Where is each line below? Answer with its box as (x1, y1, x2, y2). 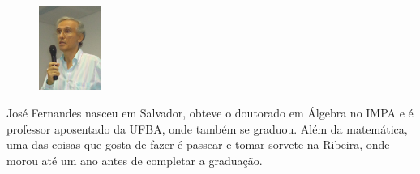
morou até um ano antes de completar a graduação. (6, 151, 263, 168)
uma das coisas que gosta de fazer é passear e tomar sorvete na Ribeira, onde (6, 136, 390, 153)
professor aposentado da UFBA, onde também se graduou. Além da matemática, (6, 120, 408, 137)
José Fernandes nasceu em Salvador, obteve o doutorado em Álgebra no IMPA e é (6, 104, 414, 121)
